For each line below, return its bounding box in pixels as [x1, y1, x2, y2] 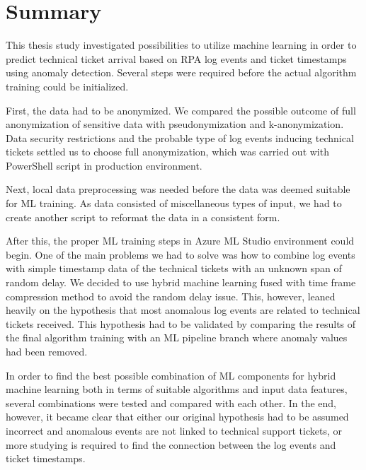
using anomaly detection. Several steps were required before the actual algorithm [6, 65, 357, 80]
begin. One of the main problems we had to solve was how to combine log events [6, 247, 355, 262]
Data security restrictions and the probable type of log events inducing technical [6, 130, 354, 145]
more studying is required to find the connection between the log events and [6, 437, 336, 452]
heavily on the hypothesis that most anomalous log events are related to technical [6, 302, 360, 317]
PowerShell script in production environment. [6, 158, 202, 172]
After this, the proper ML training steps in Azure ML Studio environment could [6, 233, 355, 248]
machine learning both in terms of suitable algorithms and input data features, [6, 382, 348, 396]
